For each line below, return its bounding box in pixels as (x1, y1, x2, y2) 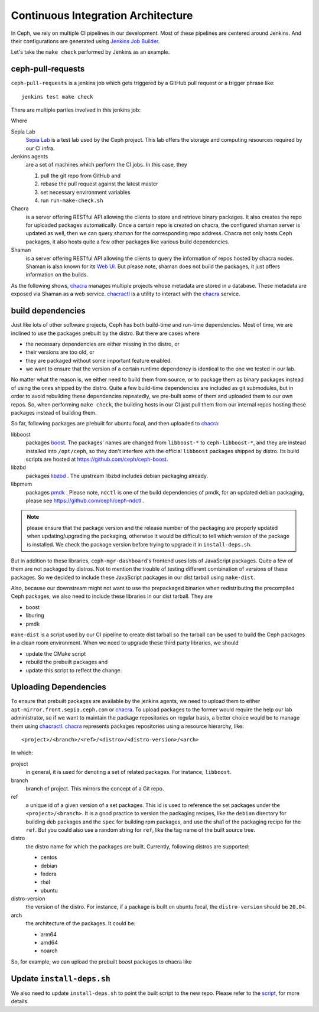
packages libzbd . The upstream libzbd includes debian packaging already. (25, 472, 209, 479)
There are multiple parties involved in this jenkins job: (11, 106, 141, 113)
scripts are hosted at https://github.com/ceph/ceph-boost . (25, 455, 168, 463)
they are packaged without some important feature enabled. (25, 357, 172, 364)
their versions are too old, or (25, 349, 95, 356)
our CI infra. (25, 145, 55, 152)
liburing (25, 612, 44, 619)
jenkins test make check (21, 93, 93, 100)
